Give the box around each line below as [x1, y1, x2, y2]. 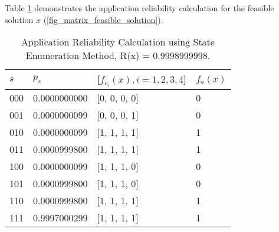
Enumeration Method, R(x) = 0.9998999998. [25, 48, 211, 63]
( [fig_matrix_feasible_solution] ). [43, 13, 163, 25]
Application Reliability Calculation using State [21, 35, 215, 49]
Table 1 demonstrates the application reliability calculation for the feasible [5, 2, 274, 14]
